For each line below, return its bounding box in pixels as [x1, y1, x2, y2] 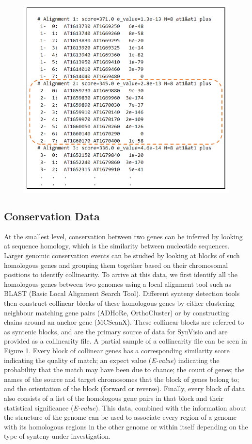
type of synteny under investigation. [4, 431, 110, 441]
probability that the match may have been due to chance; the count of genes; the [4, 364, 245, 375]
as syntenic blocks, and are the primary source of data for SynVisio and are [4, 326, 228, 336]
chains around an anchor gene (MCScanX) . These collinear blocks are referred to [4, 317, 244, 327]
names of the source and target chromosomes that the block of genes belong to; [4, 374, 239, 384]
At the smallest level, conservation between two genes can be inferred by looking [4, 231, 243, 241]
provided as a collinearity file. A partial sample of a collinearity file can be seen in [4, 336, 247, 346]
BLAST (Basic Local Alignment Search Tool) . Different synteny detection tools [4, 288, 240, 298]
